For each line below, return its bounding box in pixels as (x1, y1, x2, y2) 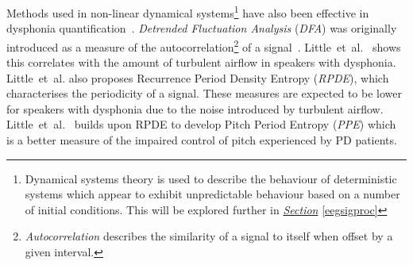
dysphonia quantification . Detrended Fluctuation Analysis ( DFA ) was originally (6, 20, 397, 36)
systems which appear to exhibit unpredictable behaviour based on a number (25, 186, 400, 202)
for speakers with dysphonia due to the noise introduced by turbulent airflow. (6, 100, 384, 117)
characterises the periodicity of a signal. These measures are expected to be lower (6, 85, 403, 102)
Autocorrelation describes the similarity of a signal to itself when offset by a (25, 228, 393, 244)
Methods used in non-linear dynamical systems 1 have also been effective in (6, 2, 369, 21)
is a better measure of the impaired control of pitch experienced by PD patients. (6, 132, 397, 148)
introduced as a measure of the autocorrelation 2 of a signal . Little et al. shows (6, 36, 401, 55)
